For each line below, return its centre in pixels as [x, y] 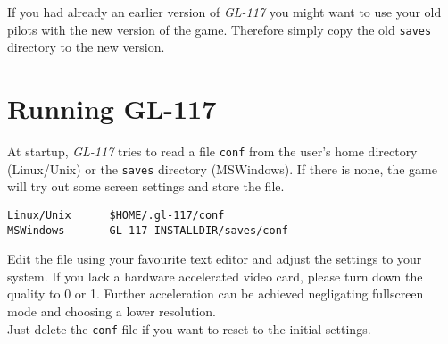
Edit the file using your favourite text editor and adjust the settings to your [215, 259]
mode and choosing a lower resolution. [112, 310]
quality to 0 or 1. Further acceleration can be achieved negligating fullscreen [216, 294]
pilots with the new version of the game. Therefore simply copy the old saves [220, 29]
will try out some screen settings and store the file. [146, 186]
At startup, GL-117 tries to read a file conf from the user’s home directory [212, 151]
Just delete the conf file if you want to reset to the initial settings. [189, 328]
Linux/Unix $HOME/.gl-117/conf [116, 215]
